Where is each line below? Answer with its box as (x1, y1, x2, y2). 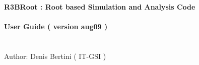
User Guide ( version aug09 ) (4, 21, 108, 31)
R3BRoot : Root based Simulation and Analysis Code (4, 1, 195, 12)
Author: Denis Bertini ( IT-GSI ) (4, 50, 106, 61)
